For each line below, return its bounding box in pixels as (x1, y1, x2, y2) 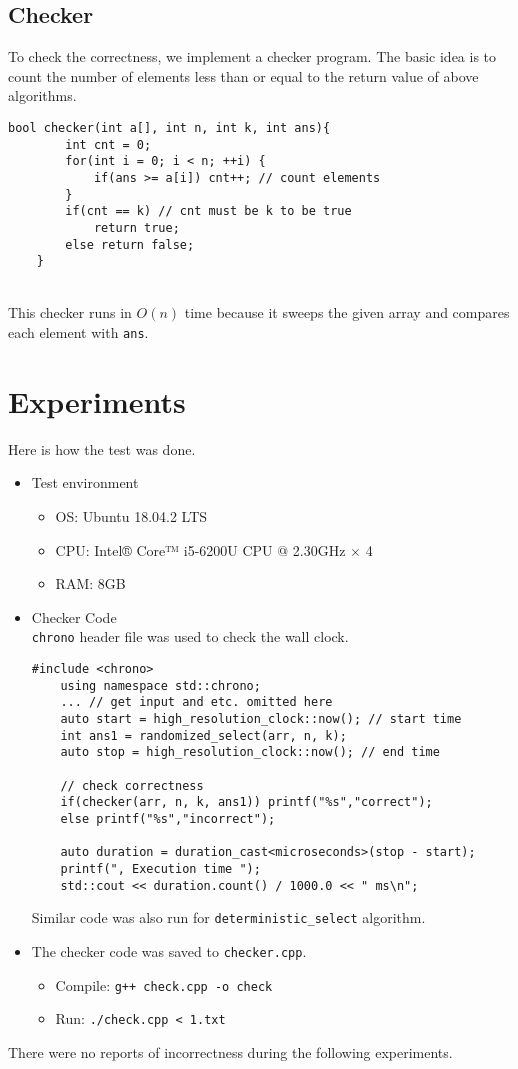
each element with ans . (8, 322, 149, 343)
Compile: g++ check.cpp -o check (55, 974, 273, 995)
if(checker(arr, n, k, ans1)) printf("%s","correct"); (60, 795, 433, 810)
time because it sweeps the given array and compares (184, 302, 510, 323)
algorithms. (8, 85, 77, 106)
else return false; (65, 237, 195, 252)
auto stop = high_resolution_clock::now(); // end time (60, 745, 440, 760)
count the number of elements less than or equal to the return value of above (8, 65, 479, 86)
